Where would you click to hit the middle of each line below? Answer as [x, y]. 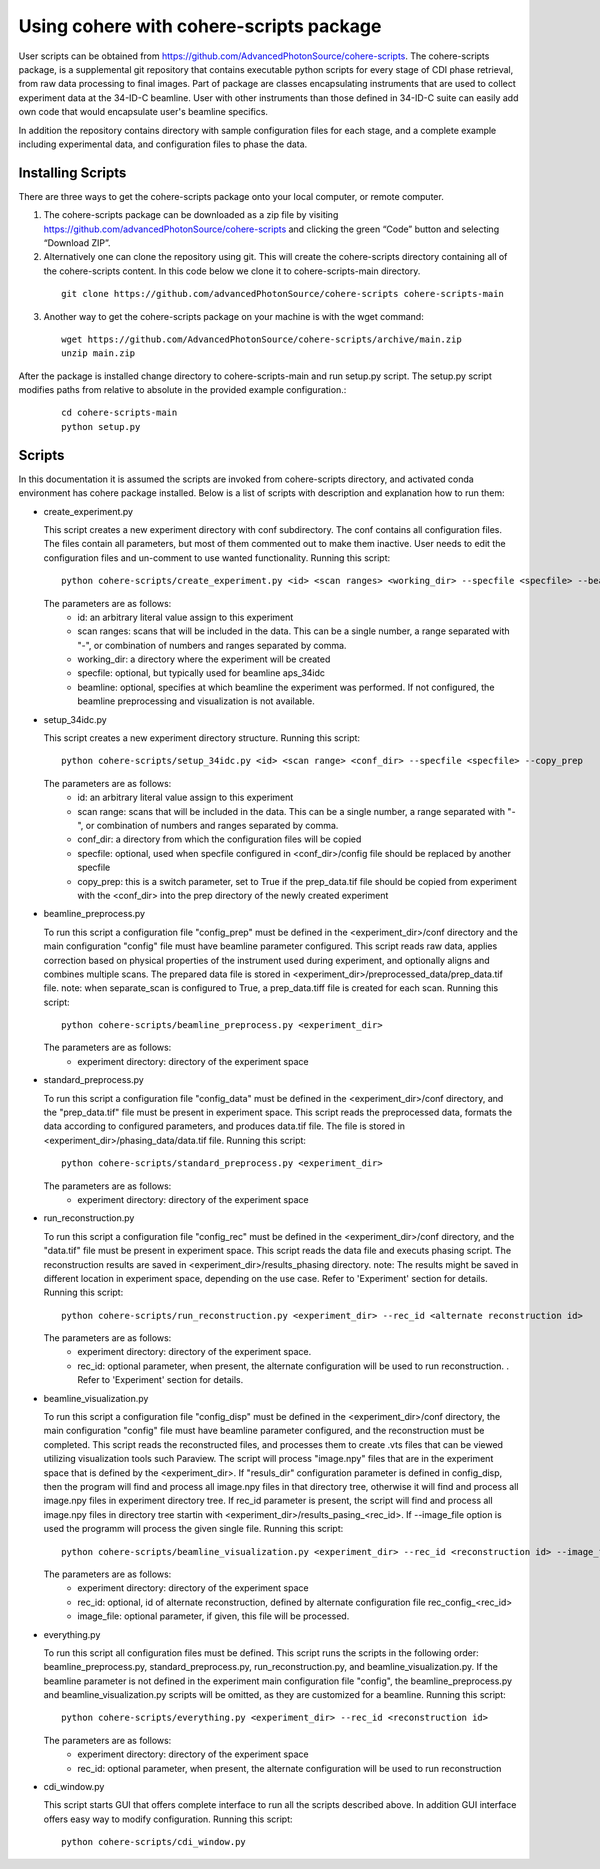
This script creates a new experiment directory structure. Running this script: [201, 738]
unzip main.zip [98, 353]
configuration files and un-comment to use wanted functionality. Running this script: [217, 557]
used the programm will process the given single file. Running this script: [193, 1529]
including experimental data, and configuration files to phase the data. [163, 144]
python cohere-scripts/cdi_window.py [154, 1842]
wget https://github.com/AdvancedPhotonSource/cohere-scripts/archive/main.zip [261, 339]
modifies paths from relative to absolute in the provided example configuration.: [182, 390]
